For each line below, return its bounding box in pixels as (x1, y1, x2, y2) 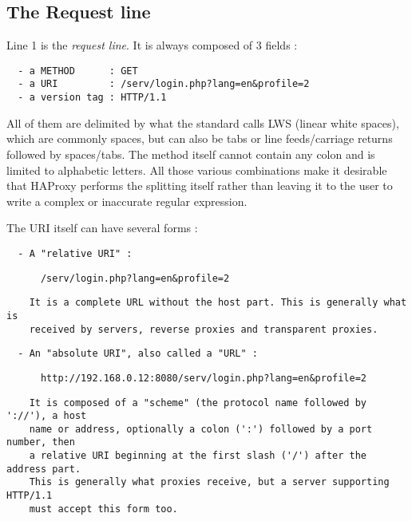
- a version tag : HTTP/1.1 (18, 92, 167, 104)
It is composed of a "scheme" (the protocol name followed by (29, 397, 367, 409)
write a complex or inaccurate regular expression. (6, 192, 248, 209)
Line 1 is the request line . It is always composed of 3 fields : (6, 37, 298, 53)
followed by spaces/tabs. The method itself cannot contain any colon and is (6, 145, 375, 162)
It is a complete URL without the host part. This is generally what (29, 297, 407, 309)
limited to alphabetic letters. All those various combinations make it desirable (6, 161, 387, 178)
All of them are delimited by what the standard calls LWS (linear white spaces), (6, 114, 399, 131)
